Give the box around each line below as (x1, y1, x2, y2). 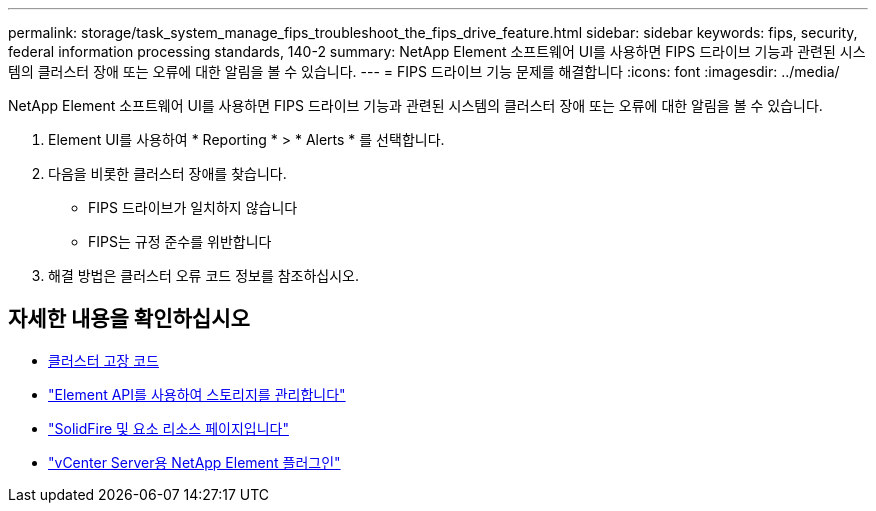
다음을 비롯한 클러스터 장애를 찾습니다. (48, 165, 287, 182)
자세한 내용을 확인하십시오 (8, 306, 250, 332)
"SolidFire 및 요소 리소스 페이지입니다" (48, 419, 289, 437)
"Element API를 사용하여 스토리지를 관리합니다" (48, 385, 346, 403)
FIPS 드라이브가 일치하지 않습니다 (88, 199, 298, 216)
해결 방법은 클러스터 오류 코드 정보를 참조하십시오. (48, 267, 360, 284)
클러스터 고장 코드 (48, 351, 159, 369)
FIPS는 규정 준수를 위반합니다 (88, 233, 272, 250)
